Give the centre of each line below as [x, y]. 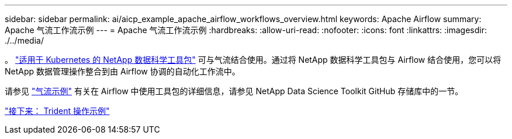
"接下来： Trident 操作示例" [57, 111]
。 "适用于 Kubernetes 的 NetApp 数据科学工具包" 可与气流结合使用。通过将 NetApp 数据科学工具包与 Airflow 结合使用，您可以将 [253, 60]
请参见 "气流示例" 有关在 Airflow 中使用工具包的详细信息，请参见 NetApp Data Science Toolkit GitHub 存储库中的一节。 [234, 91]
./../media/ [24, 40]
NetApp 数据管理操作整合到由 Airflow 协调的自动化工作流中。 [122, 71]
